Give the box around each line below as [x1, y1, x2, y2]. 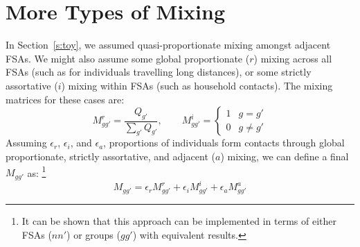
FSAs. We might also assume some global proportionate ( [6, 51, 250, 65]
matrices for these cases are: [6, 92, 125, 106]
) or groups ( [66, 227, 120, 241]
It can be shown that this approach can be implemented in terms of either [21, 214, 336, 228]
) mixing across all [253, 51, 332, 65]
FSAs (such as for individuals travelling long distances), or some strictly [6, 65, 312, 79]
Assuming [6, 135, 47, 150]
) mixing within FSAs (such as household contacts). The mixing [61, 78, 333, 92]
